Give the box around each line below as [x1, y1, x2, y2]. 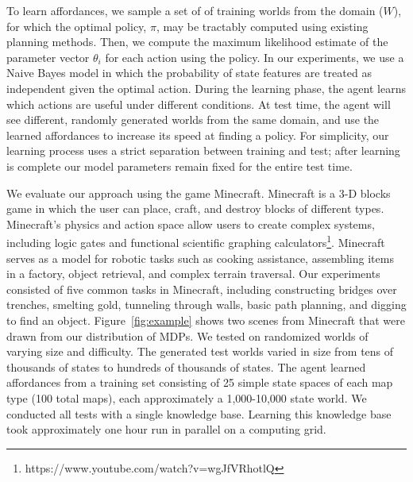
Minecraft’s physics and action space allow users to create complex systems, [6, 215, 375, 232]
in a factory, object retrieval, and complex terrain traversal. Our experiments [6, 265, 380, 282]
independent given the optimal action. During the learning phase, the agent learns [6, 79, 406, 96]
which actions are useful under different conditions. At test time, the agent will [6, 95, 391, 112]
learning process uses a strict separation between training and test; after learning [6, 142, 400, 159]
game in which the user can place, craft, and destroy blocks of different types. [6, 200, 384, 217]
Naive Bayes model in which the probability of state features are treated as [6, 64, 372, 81]
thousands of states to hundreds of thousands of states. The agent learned [6, 358, 366, 375]
